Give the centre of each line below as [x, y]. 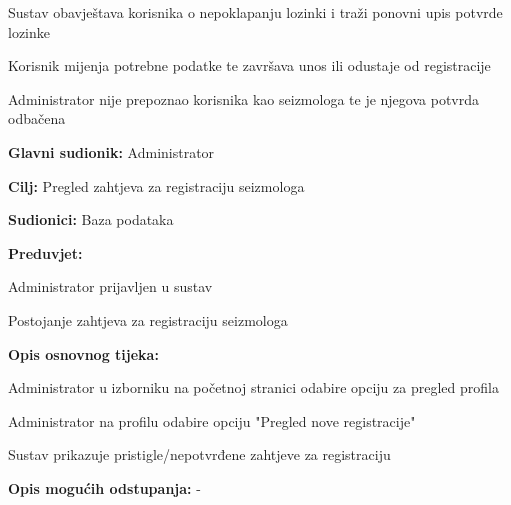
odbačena [37, 118]
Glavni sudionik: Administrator [111, 151]
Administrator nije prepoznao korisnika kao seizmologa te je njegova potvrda [244, 98]
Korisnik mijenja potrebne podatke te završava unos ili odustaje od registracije [249, 65]
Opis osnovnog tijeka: [83, 353]
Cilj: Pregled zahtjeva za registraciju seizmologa [156, 185]
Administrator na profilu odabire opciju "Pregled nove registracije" [212, 420]
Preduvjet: [45, 252]
